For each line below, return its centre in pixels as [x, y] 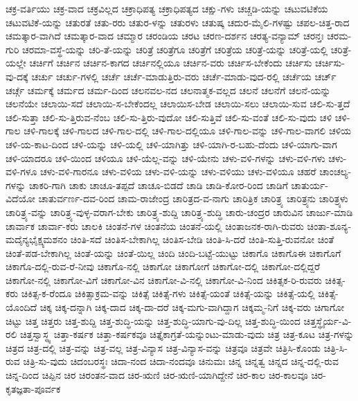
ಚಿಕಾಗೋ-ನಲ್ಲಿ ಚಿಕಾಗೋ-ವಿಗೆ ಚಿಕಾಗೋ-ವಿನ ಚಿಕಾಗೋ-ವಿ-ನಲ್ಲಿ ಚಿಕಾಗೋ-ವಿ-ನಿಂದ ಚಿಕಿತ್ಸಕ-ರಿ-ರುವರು [164, 279]
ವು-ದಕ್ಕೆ [17, 76]
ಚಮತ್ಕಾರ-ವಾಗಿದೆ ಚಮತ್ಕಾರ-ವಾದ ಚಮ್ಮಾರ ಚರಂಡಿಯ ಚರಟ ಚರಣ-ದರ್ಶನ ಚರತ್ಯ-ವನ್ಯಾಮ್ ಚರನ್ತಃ [165, 36]
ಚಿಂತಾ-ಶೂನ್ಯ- [329, 225]
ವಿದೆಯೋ [20, 198]
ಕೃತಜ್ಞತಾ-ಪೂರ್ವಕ [33, 388]
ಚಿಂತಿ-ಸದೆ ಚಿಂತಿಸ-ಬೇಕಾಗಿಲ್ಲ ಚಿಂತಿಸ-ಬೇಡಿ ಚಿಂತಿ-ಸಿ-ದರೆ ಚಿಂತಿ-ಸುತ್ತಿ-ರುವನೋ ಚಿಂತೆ [202, 239]
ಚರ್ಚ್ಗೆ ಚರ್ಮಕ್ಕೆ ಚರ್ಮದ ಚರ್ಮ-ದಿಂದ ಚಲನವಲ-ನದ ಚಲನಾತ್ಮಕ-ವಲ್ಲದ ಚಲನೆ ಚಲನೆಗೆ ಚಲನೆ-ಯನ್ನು [168, 90]
